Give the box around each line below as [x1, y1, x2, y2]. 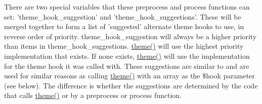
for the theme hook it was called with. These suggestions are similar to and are [4, 60, 249, 71]
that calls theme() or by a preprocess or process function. [4, 90, 182, 100]
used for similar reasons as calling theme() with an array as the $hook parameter [4, 70, 255, 81]
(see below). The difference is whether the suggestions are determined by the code [4, 80, 258, 90]
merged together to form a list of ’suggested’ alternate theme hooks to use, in [4, 21, 244, 32]
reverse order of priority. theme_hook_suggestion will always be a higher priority [4, 31, 257, 41]
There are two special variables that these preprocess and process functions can [4, 2, 250, 12]
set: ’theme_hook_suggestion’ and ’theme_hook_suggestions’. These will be [4, 11, 241, 22]
